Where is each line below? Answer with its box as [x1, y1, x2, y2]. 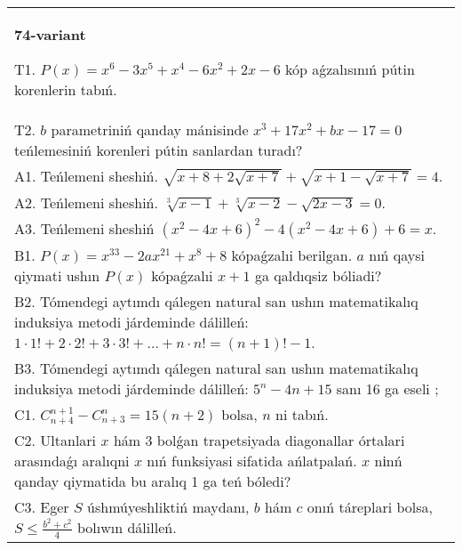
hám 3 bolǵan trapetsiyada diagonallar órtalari [113, 430, 405, 451]
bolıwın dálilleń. [76, 517, 177, 538]
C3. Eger [14, 497, 69, 518]
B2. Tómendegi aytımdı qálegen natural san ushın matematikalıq [14, 290, 418, 311]
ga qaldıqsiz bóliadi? [254, 264, 382, 286]
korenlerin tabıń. [14, 79, 117, 100]
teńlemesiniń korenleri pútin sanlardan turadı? [14, 140, 303, 160]
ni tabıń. [275, 403, 329, 425]
